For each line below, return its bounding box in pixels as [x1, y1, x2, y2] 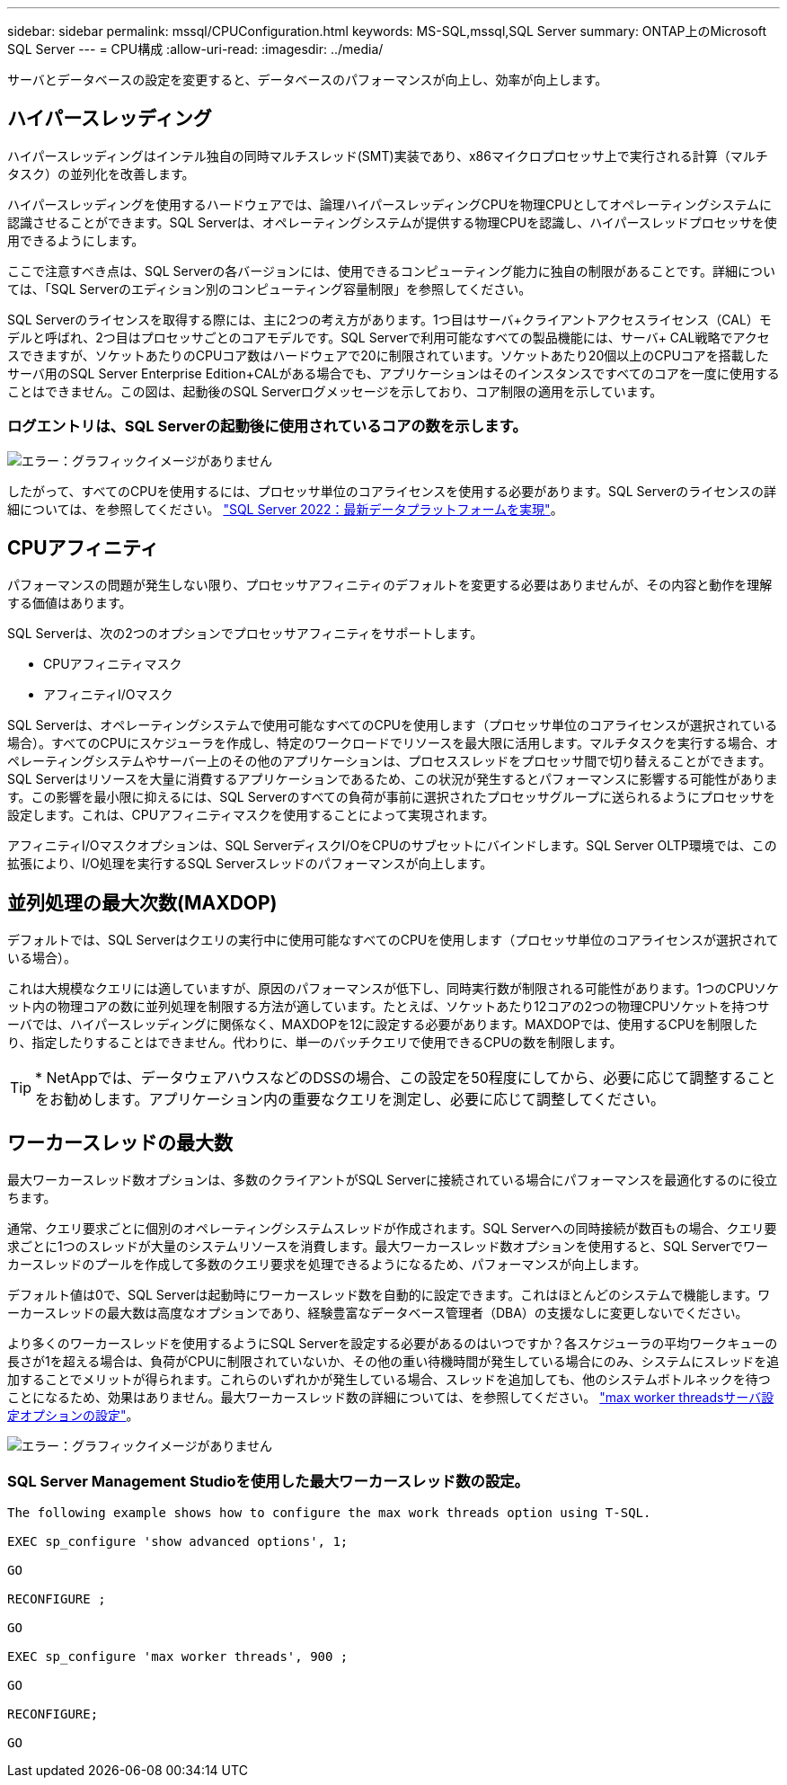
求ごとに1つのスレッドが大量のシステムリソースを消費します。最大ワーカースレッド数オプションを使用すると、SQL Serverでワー [7, 1239, 769, 1255]
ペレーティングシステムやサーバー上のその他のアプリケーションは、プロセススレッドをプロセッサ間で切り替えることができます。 [7, 753, 772, 769]
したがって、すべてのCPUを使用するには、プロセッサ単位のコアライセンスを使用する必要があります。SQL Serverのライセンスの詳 [7, 483, 776, 499]
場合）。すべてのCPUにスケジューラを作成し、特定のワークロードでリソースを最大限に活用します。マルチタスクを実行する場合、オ [7, 735, 778, 751]
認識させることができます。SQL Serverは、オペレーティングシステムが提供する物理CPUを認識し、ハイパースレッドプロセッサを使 [7, 214, 777, 230]
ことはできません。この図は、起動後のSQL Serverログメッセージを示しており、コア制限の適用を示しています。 [7, 383, 663, 399]
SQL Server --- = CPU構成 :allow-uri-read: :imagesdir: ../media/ [7, 41, 384, 57]
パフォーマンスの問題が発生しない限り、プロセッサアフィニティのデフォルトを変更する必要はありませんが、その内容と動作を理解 [7, 577, 773, 593]
